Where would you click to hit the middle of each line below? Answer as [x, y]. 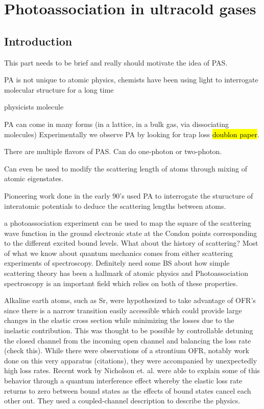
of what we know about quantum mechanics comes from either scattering [118, 253]
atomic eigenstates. [34, 178]
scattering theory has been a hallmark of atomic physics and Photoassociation [126, 273]
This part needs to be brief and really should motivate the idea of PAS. [116, 62]
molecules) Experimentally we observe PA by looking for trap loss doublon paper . [132, 134]
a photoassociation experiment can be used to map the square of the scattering [128, 223]
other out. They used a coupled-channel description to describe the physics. [122, 401]
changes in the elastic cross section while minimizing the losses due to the [119, 320]
